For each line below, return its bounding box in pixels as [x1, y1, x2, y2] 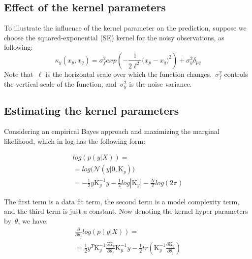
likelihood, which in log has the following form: [4, 135, 146, 146]
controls [224, 68, 248, 79]
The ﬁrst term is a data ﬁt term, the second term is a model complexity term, [4, 196, 239, 206]
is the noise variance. [129, 78, 192, 89]
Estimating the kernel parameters [4, 103, 179, 118]
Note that [4, 68, 33, 79]
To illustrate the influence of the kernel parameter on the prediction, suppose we [4, 23, 247, 33]
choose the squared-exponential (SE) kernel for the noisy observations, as [4, 32, 224, 42]
